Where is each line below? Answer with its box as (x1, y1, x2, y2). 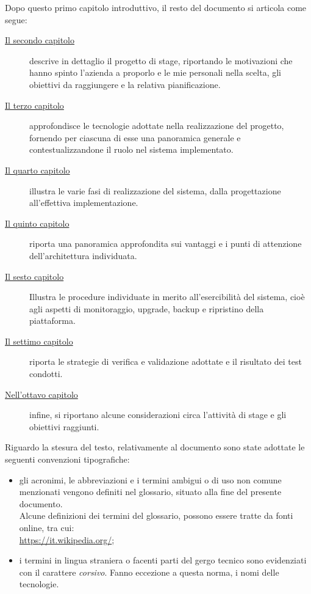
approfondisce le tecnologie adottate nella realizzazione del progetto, (29, 119, 284, 132)
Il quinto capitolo (5, 216, 70, 229)
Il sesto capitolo (5, 269, 64, 282)
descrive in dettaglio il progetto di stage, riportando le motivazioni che (29, 54, 293, 67)
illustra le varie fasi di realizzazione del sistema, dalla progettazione (29, 184, 281, 197)
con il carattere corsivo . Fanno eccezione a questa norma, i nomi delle (19, 565, 279, 578)
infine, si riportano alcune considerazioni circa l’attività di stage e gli (29, 408, 287, 421)
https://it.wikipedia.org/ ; (19, 533, 115, 546)
